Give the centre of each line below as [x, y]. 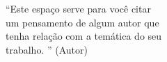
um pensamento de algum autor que [82, 22]
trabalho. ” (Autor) [47, 49]
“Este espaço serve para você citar [78, 8]
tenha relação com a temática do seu [84, 36]
